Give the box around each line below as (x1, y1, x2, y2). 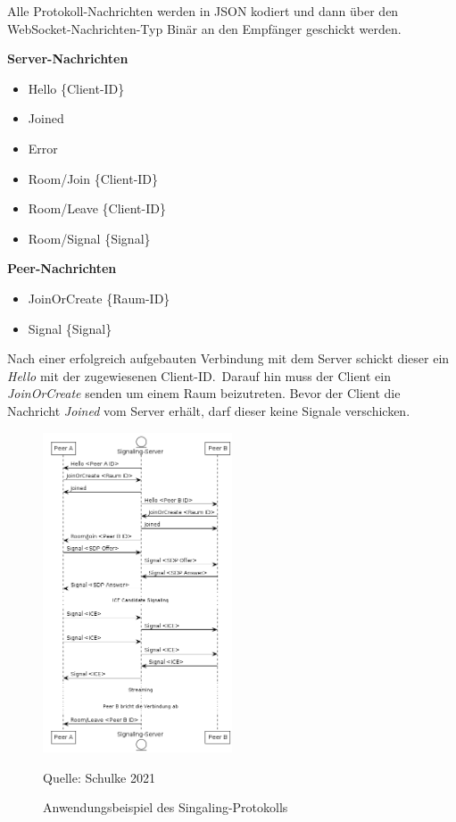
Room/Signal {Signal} (28, 228, 151, 247)
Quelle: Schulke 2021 (43, 768, 155, 786)
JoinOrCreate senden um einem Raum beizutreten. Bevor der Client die (7, 384, 401, 403)
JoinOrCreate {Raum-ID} (28, 288, 170, 307)
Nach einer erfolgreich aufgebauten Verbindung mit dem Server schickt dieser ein (7, 349, 450, 368)
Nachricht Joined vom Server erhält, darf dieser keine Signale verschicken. (7, 401, 410, 419)
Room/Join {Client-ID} (28, 169, 159, 187)
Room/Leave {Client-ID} (28, 199, 166, 218)
